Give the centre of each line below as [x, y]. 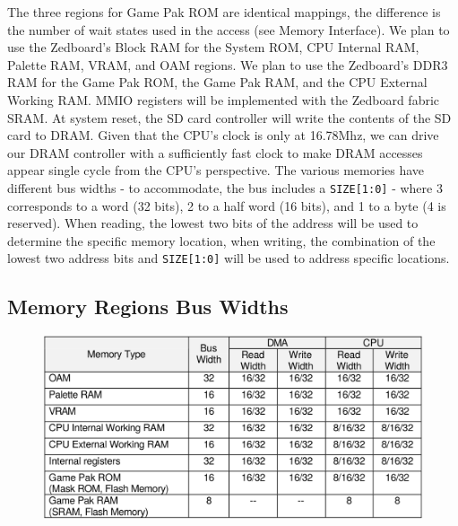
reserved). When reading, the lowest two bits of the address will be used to [213, 223]
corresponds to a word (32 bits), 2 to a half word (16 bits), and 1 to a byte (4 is [227, 205]
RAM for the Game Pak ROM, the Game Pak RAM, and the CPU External [217, 82]
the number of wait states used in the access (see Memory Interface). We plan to [229, 29]
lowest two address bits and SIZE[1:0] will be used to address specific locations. [229, 258]
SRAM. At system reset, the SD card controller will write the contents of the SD [229, 117]
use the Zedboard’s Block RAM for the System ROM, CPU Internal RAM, [213, 47]
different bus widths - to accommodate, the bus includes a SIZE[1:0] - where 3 [225, 187]
